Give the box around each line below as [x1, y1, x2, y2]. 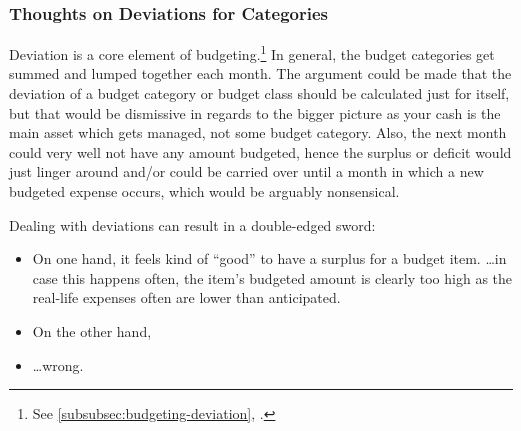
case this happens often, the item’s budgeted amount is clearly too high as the [32, 267, 513, 288]
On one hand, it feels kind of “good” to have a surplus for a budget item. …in [32, 248, 507, 269]
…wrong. [32, 354, 84, 375]
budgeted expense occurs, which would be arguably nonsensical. [9, 181, 400, 202]
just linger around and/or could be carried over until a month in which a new [9, 161, 484, 182]
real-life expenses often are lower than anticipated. [32, 287, 341, 308]
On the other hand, [32, 321, 152, 341]
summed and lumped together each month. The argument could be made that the [9, 63, 512, 84]
